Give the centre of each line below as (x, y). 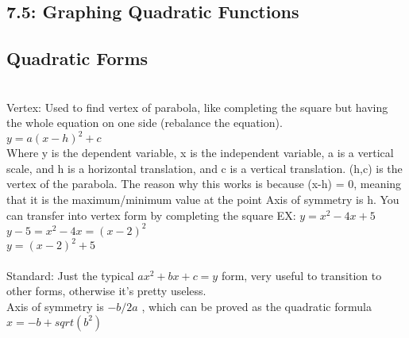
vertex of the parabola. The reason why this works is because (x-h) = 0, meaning (204, 184)
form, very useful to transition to (301, 275)
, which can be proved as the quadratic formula (257, 307)
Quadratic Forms (77, 58)
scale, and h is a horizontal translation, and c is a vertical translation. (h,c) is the (204, 168)
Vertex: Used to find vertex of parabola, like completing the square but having (197, 107)
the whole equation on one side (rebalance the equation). (145, 123)
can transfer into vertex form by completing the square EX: (151, 215)
